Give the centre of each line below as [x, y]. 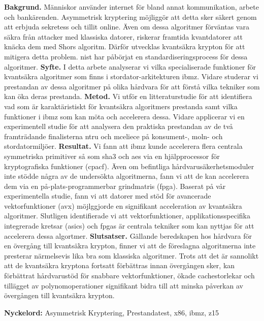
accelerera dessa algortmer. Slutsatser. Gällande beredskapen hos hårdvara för [128, 235]
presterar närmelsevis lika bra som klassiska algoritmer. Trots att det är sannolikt [131, 255]
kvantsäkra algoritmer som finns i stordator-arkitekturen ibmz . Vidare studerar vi [131, 76]
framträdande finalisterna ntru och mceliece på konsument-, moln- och [113, 136]
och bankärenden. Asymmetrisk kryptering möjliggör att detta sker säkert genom [130, 17]
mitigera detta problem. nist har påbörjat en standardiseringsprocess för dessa [126, 56]
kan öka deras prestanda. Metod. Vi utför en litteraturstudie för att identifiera [128, 96]
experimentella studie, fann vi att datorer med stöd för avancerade [108, 196]
